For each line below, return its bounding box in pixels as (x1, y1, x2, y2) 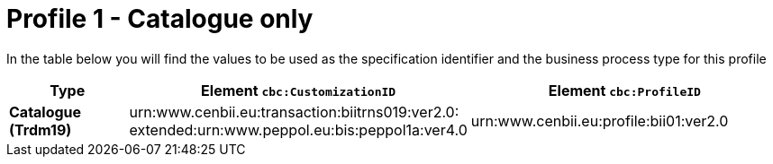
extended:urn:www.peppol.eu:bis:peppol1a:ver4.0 (129, 120, 468, 139)
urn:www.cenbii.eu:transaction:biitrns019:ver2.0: (129, 102, 459, 121)
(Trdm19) (9, 120, 72, 139)
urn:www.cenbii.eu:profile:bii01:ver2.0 (470, 111, 729, 130)
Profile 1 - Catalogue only (6, 4, 314, 34)
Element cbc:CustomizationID (201, 81, 396, 99)
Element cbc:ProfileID (548, 81, 701, 99)
